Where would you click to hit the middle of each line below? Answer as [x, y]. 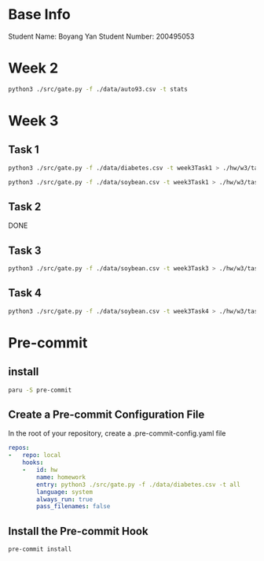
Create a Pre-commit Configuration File [106, 414]
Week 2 [33, 68]
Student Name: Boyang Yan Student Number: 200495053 [101, 36]
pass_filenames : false [73, 507]
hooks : [33, 463]
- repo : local [35, 455]
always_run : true [64, 499]
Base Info [39, 15]
